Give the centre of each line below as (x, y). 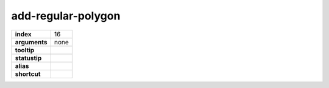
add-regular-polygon (66, 16)
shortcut (28, 74)
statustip (28, 58)
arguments (31, 42)
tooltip (25, 50)
